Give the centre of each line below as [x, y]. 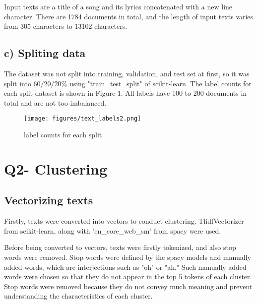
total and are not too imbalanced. [55, 102]
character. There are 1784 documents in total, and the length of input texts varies [129, 16]
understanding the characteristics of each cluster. [78, 296]
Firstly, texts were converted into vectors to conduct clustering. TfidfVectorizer [124, 221]
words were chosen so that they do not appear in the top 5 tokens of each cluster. [128, 276]
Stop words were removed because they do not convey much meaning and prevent [128, 286]
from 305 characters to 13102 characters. [66, 26]
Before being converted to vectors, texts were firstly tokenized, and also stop [120, 247]
